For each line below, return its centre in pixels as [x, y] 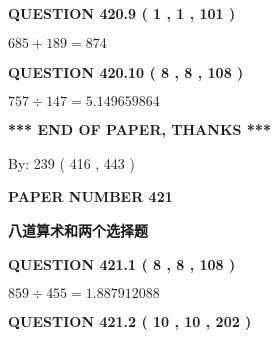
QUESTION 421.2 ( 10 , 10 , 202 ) [130, 321]
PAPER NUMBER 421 [90, 196]
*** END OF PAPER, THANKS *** [139, 129]
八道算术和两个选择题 [78, 229]
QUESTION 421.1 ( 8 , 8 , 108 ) [122, 263]
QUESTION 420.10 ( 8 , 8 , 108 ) [126, 71]
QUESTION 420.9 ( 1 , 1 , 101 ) [122, 13]
